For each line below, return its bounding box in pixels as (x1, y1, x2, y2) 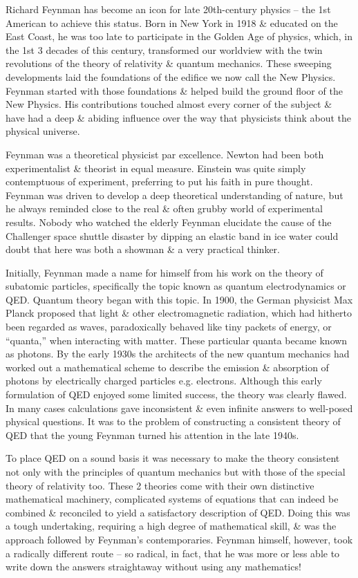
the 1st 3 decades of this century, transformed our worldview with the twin (6, 42, 323, 57)
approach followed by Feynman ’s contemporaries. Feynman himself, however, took (6, 532, 353, 546)
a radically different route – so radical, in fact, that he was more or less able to (6, 546, 340, 560)
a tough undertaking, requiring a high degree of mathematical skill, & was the (6, 519, 337, 533)
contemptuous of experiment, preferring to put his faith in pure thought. (6, 174, 313, 189)
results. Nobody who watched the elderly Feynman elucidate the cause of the (6, 214, 332, 229)
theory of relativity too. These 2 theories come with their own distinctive (6, 478, 314, 492)
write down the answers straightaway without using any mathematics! (6, 559, 301, 574)
